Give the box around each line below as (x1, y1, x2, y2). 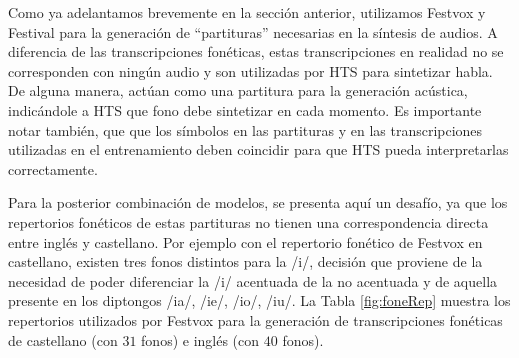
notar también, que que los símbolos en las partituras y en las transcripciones (8, 119, 483, 140)
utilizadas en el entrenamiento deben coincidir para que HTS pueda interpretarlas (8, 139, 509, 160)
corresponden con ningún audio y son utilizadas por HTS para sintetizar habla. (8, 60, 493, 81)
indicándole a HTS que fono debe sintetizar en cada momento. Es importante (8, 99, 482, 120)
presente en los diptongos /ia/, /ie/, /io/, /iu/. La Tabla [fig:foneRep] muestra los (8, 290, 511, 311)
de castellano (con (8, 329, 118, 350)
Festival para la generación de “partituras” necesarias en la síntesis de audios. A (8, 21, 498, 42)
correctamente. (8, 158, 98, 179)
